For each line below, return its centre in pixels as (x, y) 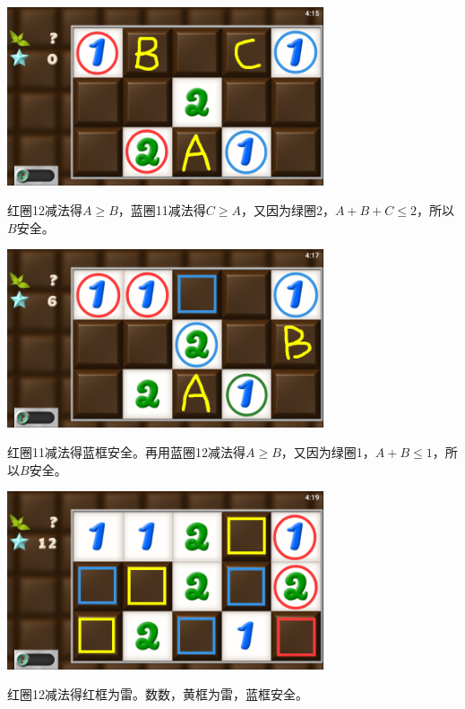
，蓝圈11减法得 (162, 210)
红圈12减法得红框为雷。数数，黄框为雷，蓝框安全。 (158, 694)
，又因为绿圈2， (288, 210)
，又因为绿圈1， (328, 452)
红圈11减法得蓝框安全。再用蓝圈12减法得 (126, 452)
